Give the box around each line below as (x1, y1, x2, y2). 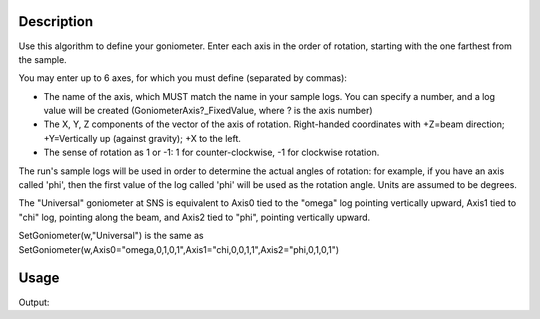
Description (18, 13, 94, 30)
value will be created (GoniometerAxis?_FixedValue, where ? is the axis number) (43, 105, 374, 117)
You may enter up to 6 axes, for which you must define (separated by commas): (18, 72, 347, 84)
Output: (18, 296, 50, 308)
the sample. (18, 53, 67, 65)
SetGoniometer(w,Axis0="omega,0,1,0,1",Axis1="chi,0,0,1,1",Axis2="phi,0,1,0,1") (18, 243, 340, 255)
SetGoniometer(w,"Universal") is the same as (18, 230, 204, 242)
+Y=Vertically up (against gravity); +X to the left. (43, 132, 242, 144)
